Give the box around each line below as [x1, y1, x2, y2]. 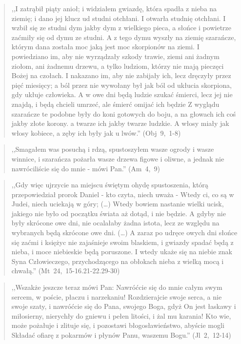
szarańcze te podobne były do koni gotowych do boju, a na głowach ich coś [11, 108, 236, 119]
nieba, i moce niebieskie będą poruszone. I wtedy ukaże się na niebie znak [11, 246, 232, 257]
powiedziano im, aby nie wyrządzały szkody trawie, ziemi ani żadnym [11, 51, 220, 61]
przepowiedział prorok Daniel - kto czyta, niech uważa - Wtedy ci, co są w [11, 189, 234, 199]
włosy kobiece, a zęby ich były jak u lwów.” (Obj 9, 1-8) [11, 127, 181, 138]
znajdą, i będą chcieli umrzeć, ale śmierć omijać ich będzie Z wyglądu [11, 99, 220, 109]
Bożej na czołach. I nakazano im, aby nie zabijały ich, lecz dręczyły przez [11, 70, 231, 81]
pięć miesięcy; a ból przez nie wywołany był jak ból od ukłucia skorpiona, [11, 80, 232, 90]
